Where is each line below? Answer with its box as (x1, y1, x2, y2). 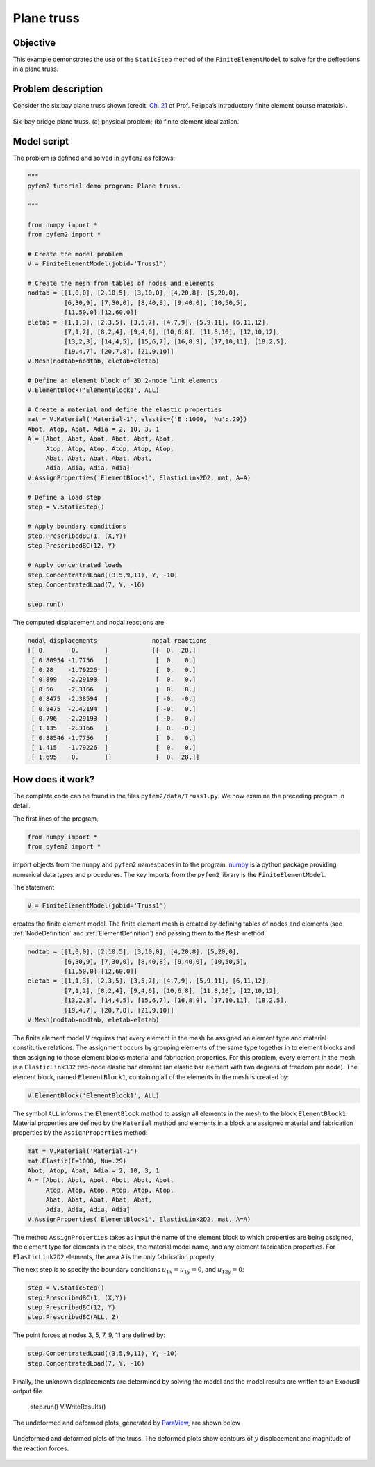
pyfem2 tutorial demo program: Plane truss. (27, 182, 182, 190)
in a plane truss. (12, 65, 59, 73)
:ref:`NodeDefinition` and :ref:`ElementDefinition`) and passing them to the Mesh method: (12, 929, 267, 937)
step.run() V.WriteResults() (30, 1402, 106, 1411)
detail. (12, 801, 31, 810)
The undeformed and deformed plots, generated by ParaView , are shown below (12, 1418, 241, 1427)
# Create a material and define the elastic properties (27, 406, 222, 413)
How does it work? (12, 773, 95, 785)
